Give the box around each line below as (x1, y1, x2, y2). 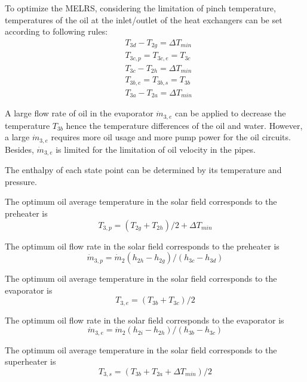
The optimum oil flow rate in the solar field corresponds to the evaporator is (5, 313, 284, 326)
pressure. (5, 175, 37, 187)
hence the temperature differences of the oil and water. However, (66, 119, 303, 131)
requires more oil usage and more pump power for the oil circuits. (51, 131, 291, 143)
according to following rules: (5, 25, 108, 38)
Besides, (5, 143, 34, 155)
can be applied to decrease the (174, 107, 286, 119)
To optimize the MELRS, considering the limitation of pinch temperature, (5, 2, 276, 14)
